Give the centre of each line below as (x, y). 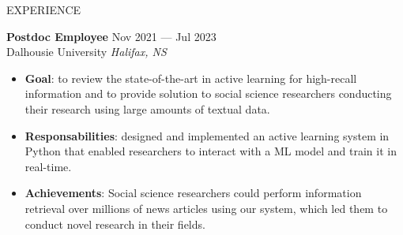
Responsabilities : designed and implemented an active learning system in (207, 135)
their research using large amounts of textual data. (147, 108)
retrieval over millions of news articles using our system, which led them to (206, 208)
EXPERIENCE (44, 9)
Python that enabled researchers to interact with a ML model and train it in (211, 151)
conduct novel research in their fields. (115, 224)
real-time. (48, 166)
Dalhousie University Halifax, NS (87, 52)
